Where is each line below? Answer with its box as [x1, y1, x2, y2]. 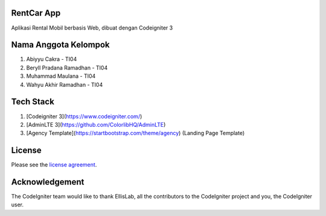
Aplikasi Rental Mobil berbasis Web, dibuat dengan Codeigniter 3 [11, 24, 173, 31]
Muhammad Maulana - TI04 [26, 72, 96, 80]
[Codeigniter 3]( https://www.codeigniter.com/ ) [26, 112, 142, 120]
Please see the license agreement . [11, 161, 97, 168]
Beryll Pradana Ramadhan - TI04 [26, 64, 108, 71]
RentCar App [11, 8, 61, 18]
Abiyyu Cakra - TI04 [26, 56, 77, 63]
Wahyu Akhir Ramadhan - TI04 [26, 81, 103, 88]
